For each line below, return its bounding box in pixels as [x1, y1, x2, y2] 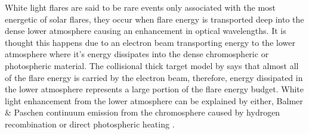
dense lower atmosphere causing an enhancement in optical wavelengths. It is [5, 24, 286, 37]
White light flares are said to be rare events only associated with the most [5, 1, 276, 13]
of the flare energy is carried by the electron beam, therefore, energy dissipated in [5, 71, 303, 83]
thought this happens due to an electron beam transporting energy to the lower [5, 36, 295, 48]
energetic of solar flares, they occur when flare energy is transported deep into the [5, 13, 304, 25]
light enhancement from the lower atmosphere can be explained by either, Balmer [5, 94, 303, 107]
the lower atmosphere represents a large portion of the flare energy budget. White [5, 83, 304, 95]
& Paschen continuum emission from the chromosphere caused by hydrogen [5, 106, 280, 119]
